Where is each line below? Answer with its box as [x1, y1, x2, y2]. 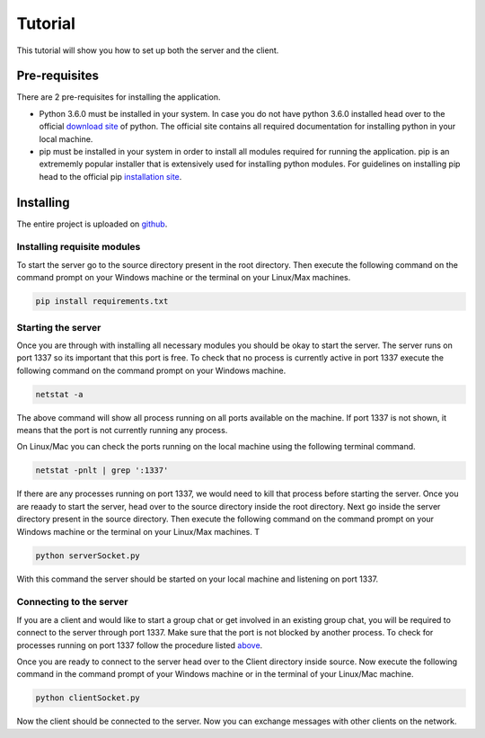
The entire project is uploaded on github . [16, 218, 168, 229]
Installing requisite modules [16, 241, 141, 253]
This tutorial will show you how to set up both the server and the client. [16, 45, 279, 56]
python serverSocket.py [35, 550, 141, 561]
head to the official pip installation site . [39, 171, 182, 182]
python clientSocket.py [35, 693, 141, 703]
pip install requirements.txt [35, 297, 169, 307]
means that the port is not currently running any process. [16, 425, 228, 436]
